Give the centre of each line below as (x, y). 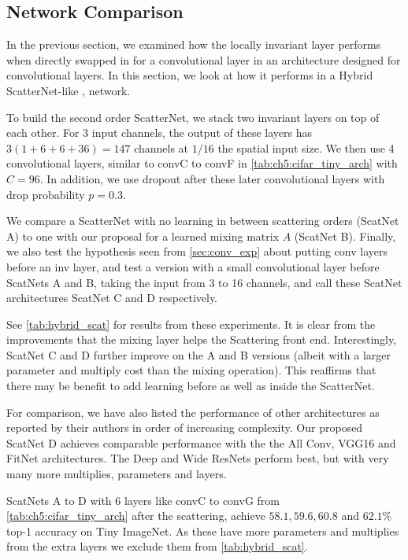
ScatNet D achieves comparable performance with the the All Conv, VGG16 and (201, 442)
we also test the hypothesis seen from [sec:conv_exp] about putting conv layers (197, 251)
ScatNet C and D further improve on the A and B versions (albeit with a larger (199, 354)
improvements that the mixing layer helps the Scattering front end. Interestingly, (202, 339)
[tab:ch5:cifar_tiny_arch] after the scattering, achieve (136, 516)
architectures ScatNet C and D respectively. (112, 298)
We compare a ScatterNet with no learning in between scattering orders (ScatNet (203, 221)
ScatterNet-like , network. (69, 90)
